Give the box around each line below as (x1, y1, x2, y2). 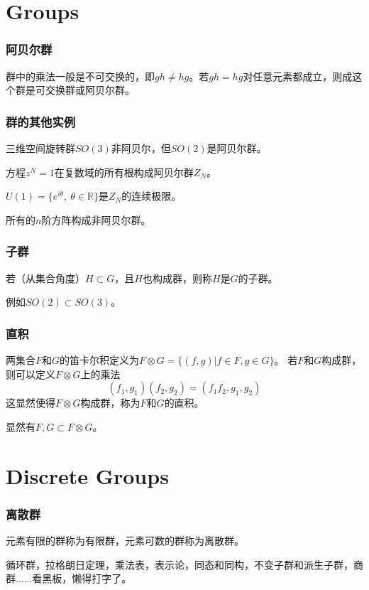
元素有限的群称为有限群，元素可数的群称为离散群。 (6, 532, 244, 547)
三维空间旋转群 (6, 141, 75, 155)
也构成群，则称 (142, 270, 212, 285)
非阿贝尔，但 (111, 141, 171, 155)
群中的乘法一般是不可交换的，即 (6, 68, 155, 83)
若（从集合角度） (6, 270, 85, 285)
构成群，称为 (80, 395, 141, 410)
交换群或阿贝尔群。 (45, 82, 135, 97)
